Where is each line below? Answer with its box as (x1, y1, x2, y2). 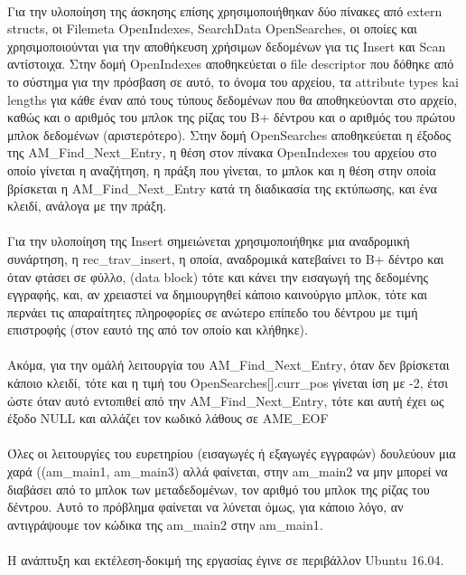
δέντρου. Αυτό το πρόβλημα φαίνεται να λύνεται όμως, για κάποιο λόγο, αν (7, 497, 404, 516)
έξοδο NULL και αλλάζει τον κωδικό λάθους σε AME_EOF (7, 409, 329, 428)
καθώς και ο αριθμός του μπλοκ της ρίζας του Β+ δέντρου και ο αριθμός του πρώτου (7, 108, 455, 127)
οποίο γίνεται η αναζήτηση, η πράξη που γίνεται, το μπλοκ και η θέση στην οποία (7, 160, 436, 179)
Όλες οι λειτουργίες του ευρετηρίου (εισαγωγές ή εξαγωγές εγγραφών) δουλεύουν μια (7, 444, 456, 463)
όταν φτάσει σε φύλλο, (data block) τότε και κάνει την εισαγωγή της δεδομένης (7, 267, 429, 286)
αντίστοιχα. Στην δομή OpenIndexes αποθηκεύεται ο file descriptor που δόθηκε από (7, 54, 454, 73)
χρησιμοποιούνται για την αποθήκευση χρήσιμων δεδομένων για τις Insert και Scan (7, 36, 446, 55)
